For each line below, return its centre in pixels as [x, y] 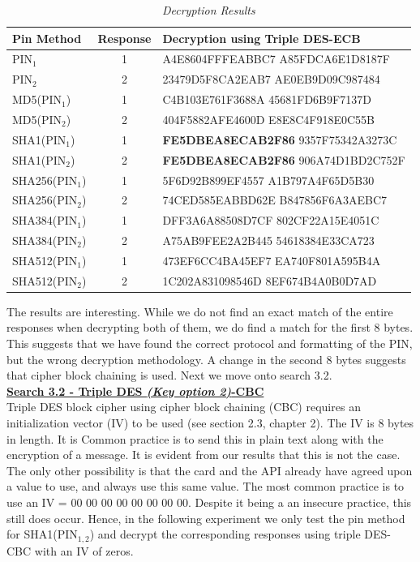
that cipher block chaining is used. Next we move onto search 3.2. [169, 375]
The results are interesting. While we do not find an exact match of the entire [200, 311]
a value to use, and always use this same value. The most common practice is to [206, 486]
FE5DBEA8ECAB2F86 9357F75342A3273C [280, 139]
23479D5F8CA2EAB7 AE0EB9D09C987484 [271, 79]
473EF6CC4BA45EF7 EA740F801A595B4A [272, 260]
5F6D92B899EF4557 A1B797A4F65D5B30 [268, 180]
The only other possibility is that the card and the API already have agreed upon [210, 470]
